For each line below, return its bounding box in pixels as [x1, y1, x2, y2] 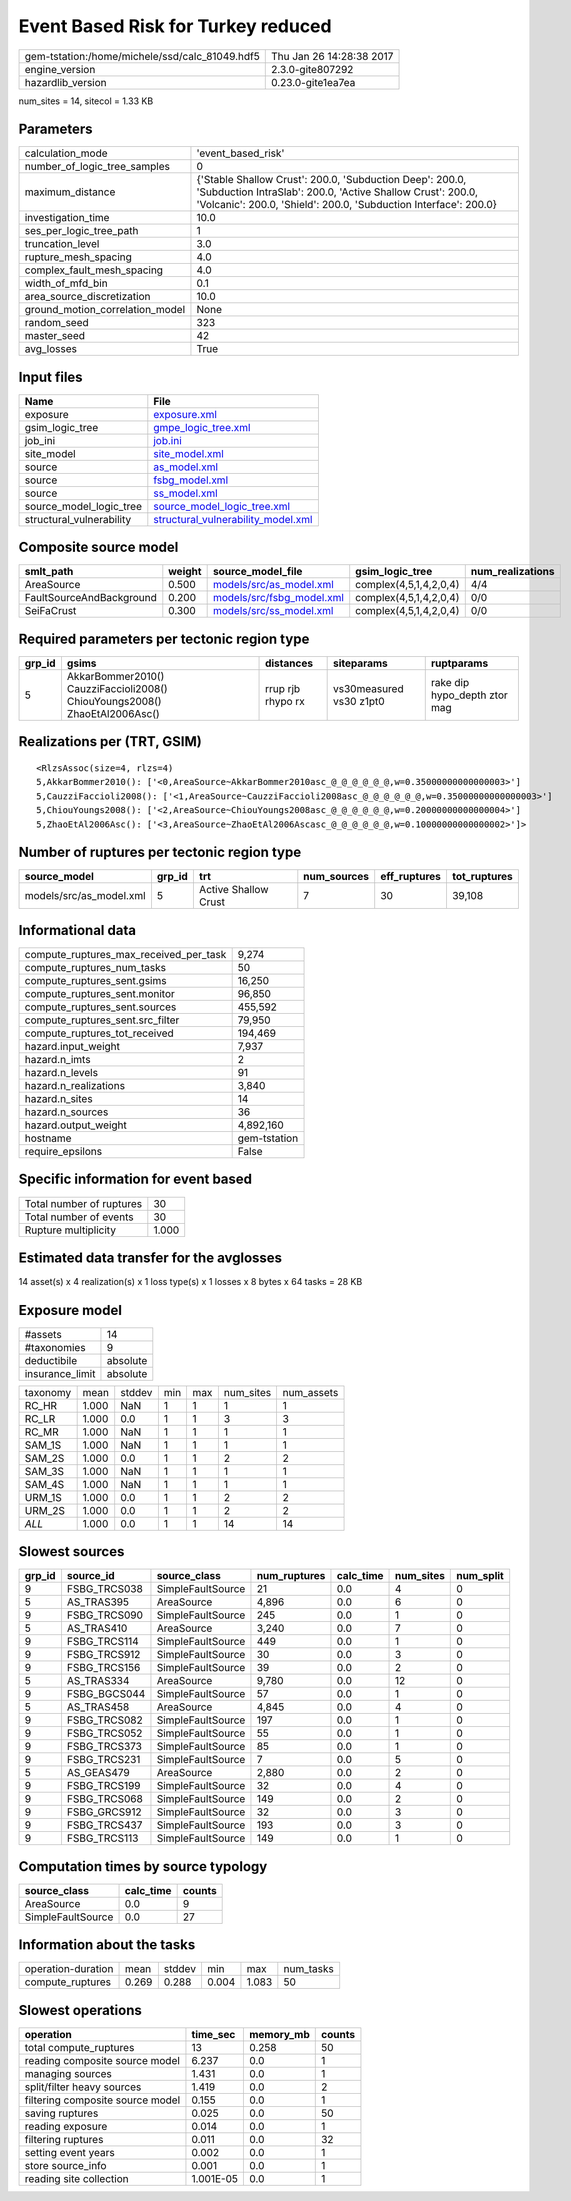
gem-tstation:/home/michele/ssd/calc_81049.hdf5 [24, 49, 260, 63]
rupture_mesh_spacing [24, 250, 132, 264]
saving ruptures [24, 2106, 99, 2120]
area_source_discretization [24, 290, 151, 304]
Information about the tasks [18, 1936, 196, 1954]
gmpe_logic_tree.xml [153, 420, 251, 434]
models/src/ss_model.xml [212, 604, 334, 618]
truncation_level [24, 237, 100, 251]
